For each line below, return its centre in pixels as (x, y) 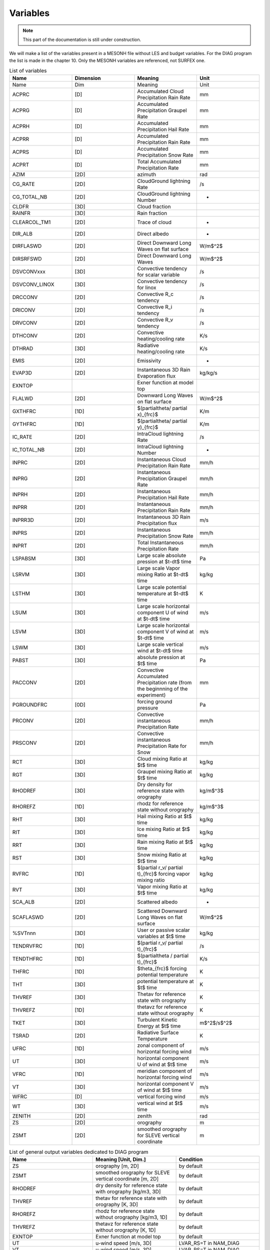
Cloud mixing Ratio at (162, 759)
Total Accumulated (159, 161)
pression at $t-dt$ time (164, 561)
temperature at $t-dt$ (163, 593)
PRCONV (23, 721)
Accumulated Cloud (160, 91)
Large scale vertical (160, 644)
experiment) (151, 695)
